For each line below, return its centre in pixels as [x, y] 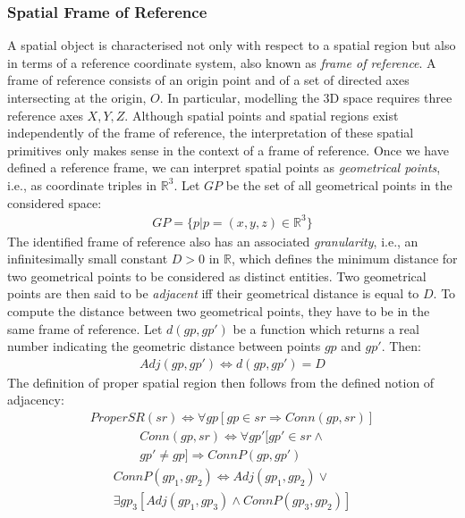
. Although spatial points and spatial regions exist [262, 115]
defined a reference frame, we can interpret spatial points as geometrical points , [224, 167]
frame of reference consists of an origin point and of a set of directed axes [208, 80]
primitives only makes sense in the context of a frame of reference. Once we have [228, 150]
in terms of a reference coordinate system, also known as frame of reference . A [222, 62]
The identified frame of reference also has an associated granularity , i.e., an [213, 241]
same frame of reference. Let [85, 328]
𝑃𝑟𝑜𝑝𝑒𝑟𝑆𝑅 [117, 418]
